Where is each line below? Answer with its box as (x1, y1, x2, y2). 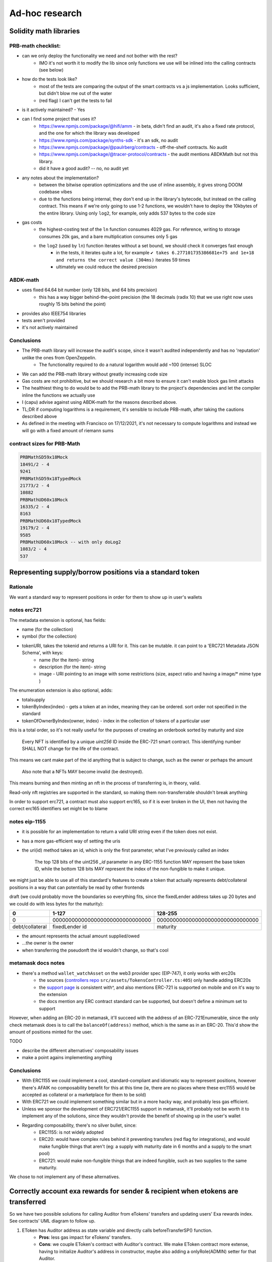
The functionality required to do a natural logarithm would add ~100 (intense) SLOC (39, 361, 212, 368)
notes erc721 (9, 606, 42, 613)
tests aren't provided (22, 317, 65, 323)
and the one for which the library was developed (39, 130, 140, 136)
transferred (9, 1197, 46, 1206)
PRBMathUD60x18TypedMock (20, 518, 82, 523)
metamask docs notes (9, 960, 65, 967)
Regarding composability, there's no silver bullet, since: (22, 1122, 137, 1128)
